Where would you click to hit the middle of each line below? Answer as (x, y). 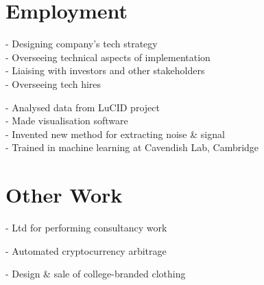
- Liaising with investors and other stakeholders (105, 70)
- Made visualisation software (67, 121)
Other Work (64, 195)
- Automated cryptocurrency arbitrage (86, 250)
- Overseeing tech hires (53, 83)
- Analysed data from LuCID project (83, 107)
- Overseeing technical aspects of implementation (108, 57)
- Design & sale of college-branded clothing (96, 274)
